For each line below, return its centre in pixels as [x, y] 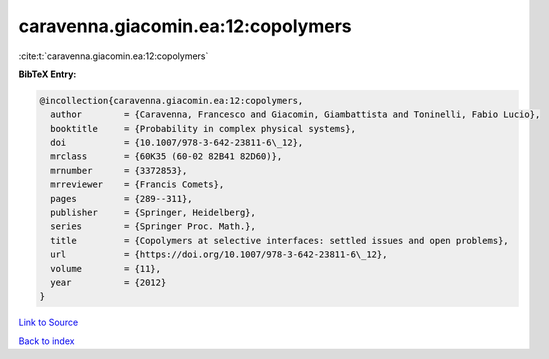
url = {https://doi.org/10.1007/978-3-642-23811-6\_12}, [219, 254]
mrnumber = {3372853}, [119, 170]
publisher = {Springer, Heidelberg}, [153, 213]
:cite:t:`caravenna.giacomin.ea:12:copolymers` [113, 56]
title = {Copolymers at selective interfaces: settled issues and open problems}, [279, 240]
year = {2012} [108, 282]
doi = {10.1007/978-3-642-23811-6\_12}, [177, 143]
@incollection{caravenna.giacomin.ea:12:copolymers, [171, 100]
